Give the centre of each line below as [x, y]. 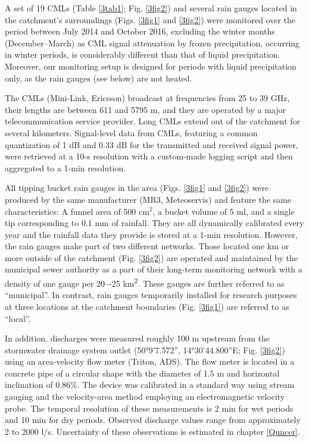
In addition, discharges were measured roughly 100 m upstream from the [138, 338]
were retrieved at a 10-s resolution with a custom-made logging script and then [149, 156]
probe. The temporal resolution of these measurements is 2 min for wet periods [149, 408]
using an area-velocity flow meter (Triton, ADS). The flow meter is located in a [150, 361]
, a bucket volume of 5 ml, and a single [224, 211]
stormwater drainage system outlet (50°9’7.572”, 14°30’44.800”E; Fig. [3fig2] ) [145, 349]
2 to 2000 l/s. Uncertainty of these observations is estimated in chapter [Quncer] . [152, 431]
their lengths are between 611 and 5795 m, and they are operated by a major [145, 109]
